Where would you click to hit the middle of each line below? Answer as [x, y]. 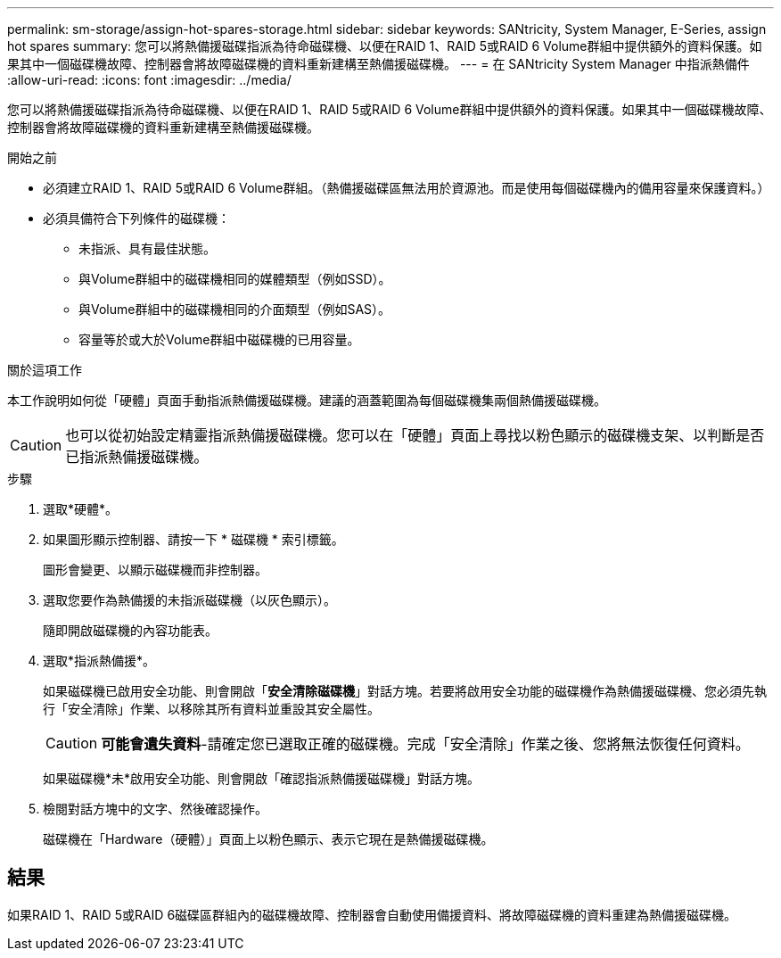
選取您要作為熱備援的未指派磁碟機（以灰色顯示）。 [189, 600]
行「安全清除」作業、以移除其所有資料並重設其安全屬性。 [211, 709]
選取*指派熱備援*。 [99, 661]
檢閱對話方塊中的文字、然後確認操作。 [155, 809]
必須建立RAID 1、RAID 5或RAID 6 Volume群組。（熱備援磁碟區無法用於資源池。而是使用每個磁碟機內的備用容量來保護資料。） [407, 188]
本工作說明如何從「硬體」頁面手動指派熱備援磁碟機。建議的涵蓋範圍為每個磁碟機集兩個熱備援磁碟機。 [307, 400]
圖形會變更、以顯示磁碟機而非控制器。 [155, 570]
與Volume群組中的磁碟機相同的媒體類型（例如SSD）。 [235, 279]
